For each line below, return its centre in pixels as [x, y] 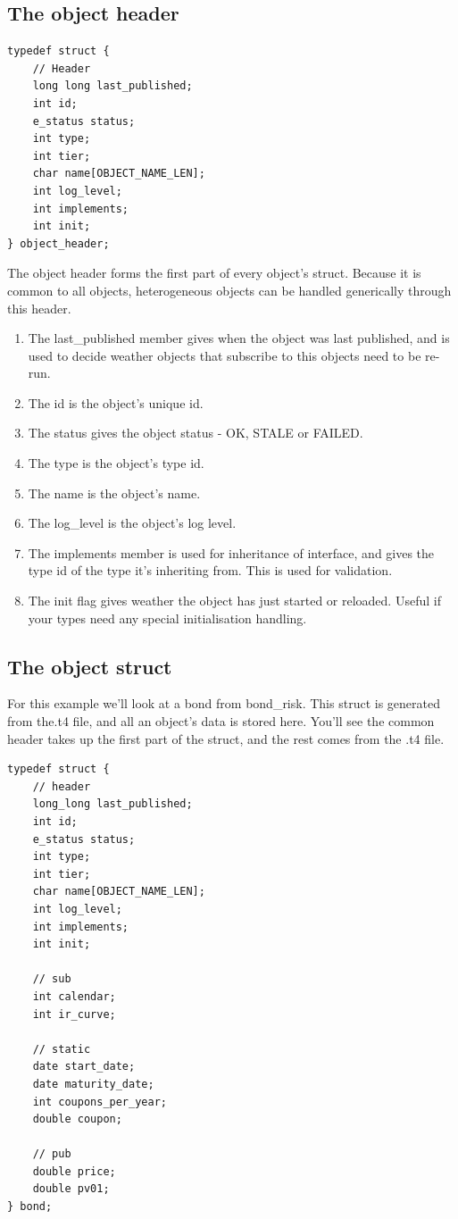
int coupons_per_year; [100, 1102]
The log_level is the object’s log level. [132, 523]
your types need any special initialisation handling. [167, 618]
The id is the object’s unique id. [116, 402]
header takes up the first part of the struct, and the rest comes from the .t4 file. [226, 738]
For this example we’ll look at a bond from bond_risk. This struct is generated [224, 703]
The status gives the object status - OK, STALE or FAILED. [196, 433]
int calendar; [74, 996]
